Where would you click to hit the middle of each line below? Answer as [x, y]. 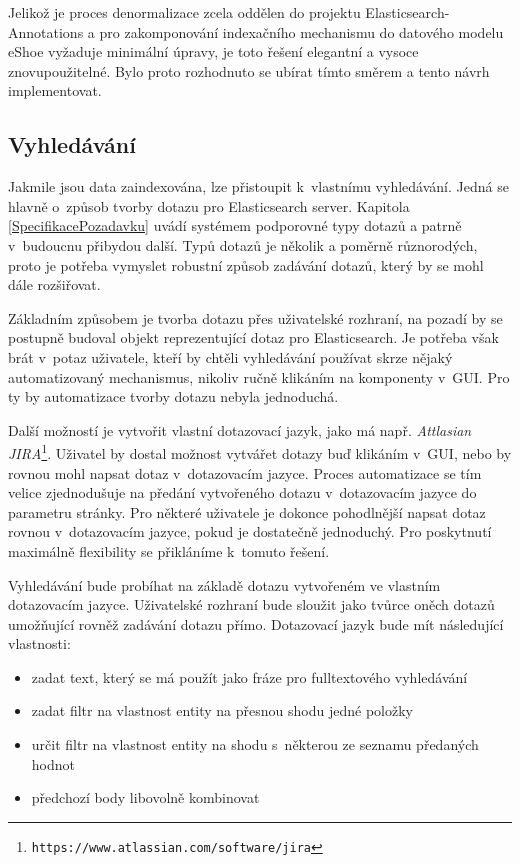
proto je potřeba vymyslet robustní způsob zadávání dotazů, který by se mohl [246, 264]
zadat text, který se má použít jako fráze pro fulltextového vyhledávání [249, 676]
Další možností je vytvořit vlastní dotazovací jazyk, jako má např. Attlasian [240, 429]
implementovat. [55, 90]
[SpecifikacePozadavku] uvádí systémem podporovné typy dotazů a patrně [235, 225]
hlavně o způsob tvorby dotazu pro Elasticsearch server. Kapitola [209, 205]
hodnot [53, 763]
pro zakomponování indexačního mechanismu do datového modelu [301, 31]
